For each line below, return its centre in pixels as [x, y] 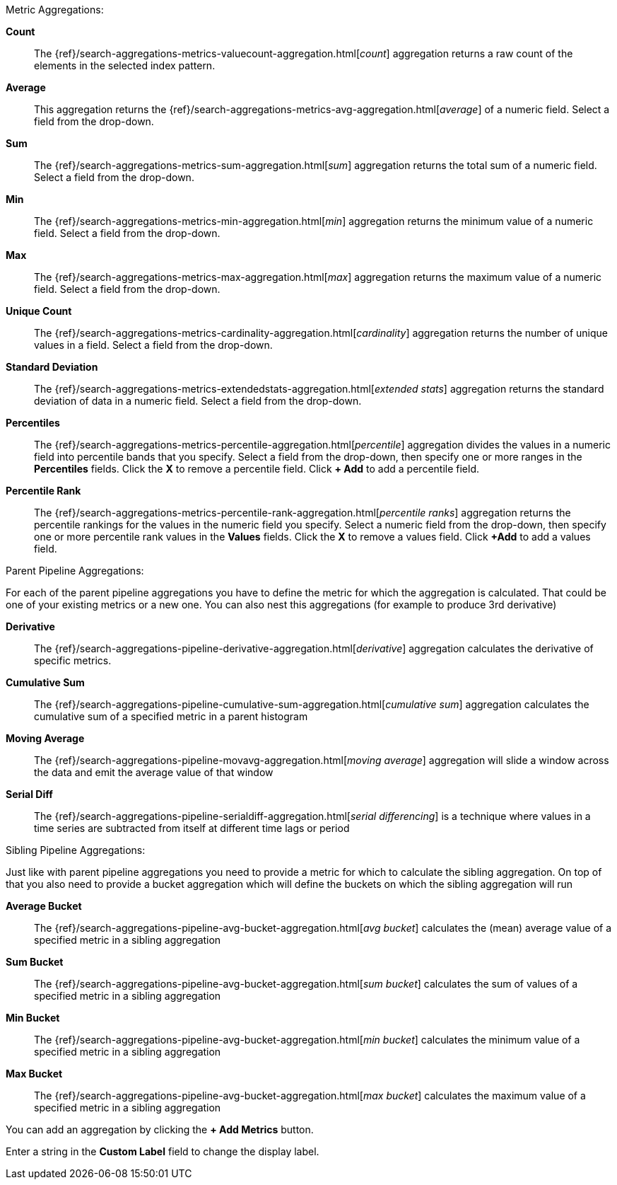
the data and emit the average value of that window [154, 772]
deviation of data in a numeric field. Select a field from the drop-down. [198, 401]
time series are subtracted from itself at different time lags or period [192, 828]
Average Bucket [44, 906]
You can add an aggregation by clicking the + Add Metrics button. [160, 1129]
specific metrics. [73, 660]
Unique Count [39, 311]
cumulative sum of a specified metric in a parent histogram [171, 716]
